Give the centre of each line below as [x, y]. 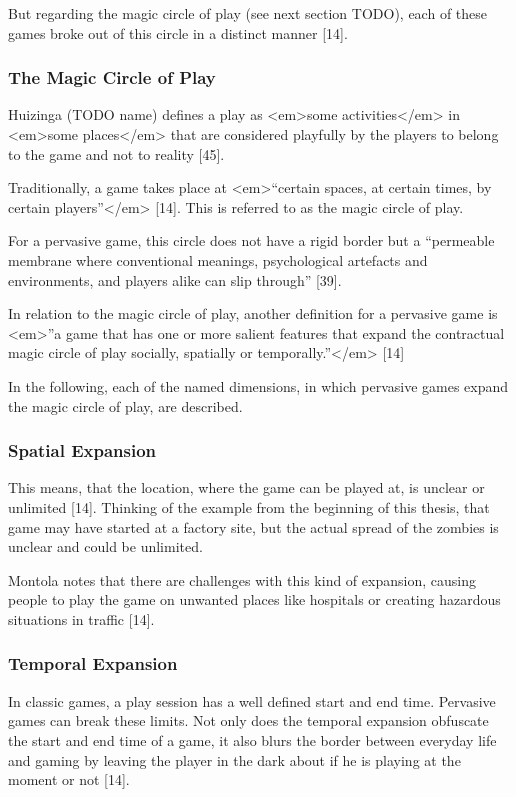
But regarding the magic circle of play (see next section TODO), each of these [248, 13]
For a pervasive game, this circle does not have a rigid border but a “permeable [251, 240]
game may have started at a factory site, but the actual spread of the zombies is [253, 526]
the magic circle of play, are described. [125, 405]
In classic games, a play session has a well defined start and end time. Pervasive [252, 700]
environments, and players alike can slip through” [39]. [175, 279]
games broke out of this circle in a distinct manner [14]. [178, 32]
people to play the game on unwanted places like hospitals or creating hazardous [254, 599]
